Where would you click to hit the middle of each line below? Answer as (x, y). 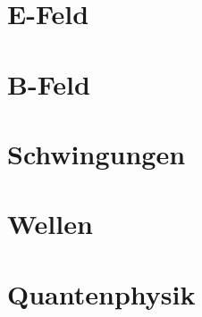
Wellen (50, 224)
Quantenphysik (101, 293)
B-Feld (49, 83)
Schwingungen (97, 153)
